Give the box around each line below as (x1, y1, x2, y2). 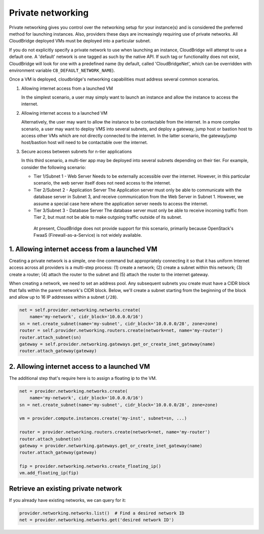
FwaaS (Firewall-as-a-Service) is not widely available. (33, 232, 142, 238)
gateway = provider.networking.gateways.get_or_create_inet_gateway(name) (19, 443, 203, 449)
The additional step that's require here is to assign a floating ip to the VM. (9, 375, 157, 381)
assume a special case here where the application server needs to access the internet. (33, 201, 208, 206)
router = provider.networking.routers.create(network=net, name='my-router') (19, 430, 210, 435)
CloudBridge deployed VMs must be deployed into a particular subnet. (9, 38, 151, 44)
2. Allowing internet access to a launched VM (9, 362, 150, 370)
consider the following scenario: (21, 164, 86, 170)
